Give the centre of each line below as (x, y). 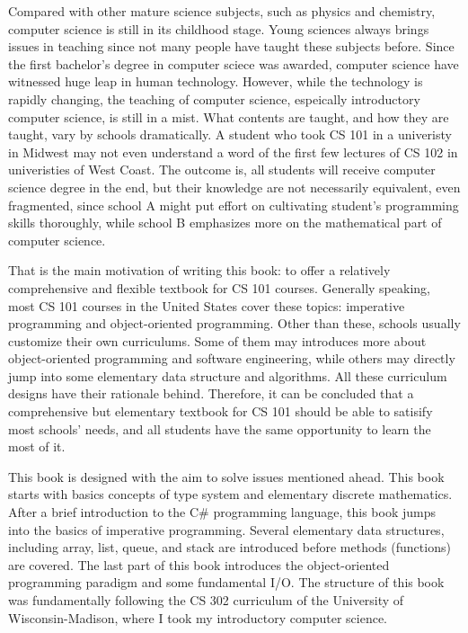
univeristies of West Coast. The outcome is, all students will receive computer (222, 169)
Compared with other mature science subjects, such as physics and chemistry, (222, 11)
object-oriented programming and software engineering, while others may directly (232, 358)
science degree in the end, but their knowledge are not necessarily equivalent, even (234, 187)
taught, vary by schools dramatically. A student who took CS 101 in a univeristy (230, 134)
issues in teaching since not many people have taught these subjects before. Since (231, 46)
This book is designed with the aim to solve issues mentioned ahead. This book (226, 476)
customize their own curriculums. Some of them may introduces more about (217, 340)
